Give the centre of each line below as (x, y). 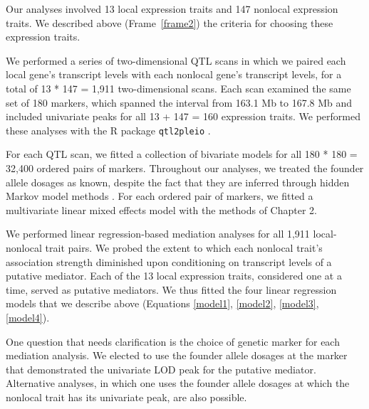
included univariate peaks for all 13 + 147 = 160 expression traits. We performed (183, 116)
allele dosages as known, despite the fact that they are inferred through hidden (178, 182)
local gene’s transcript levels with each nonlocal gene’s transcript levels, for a (174, 74)
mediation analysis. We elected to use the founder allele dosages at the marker (177, 355)
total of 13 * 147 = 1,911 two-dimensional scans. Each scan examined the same (178, 88)
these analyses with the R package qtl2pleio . (108, 130)
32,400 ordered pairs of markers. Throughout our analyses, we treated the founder (185, 168)
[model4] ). (28, 317)
